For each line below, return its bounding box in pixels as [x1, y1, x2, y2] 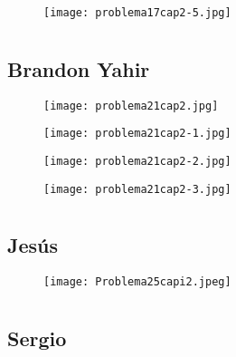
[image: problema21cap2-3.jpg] [43, 182, 231, 196]
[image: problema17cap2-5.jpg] [43, 6, 231, 19]
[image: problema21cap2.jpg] [43, 99, 219, 112]
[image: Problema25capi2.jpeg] [43, 275, 231, 289]
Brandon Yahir [7, 54, 150, 82]
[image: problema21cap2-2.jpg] [43, 154, 231, 168]
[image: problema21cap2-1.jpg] [43, 127, 231, 140]
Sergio [7, 324, 67, 352]
